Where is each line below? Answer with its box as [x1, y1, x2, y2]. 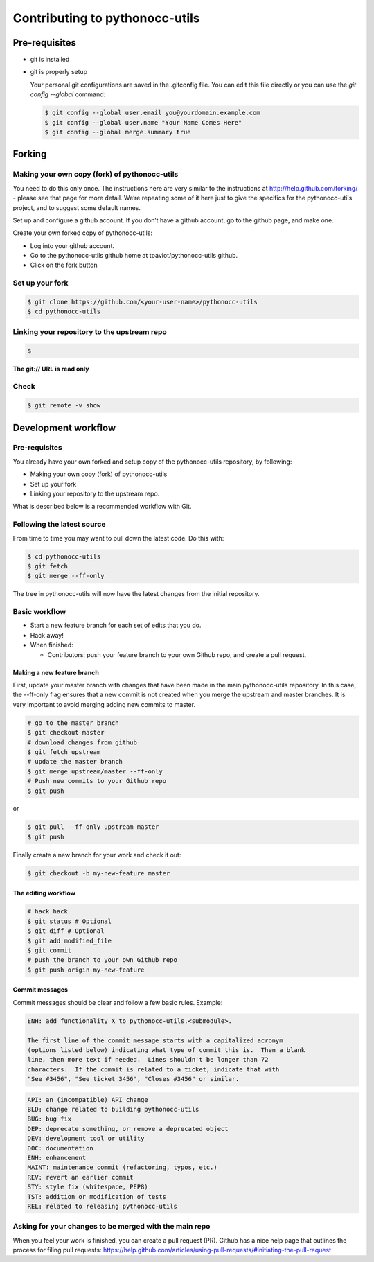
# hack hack [27, 908, 69, 915]
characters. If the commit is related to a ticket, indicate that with [27, 1065, 280, 1073]
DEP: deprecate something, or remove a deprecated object [27, 1125, 229, 1132]
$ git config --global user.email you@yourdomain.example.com [44, 109, 260, 117]
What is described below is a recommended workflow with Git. [12, 502, 192, 511]
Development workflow [12, 421, 116, 433]
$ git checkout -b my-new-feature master [27, 869, 170, 877]
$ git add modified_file [27, 936, 112, 945]
